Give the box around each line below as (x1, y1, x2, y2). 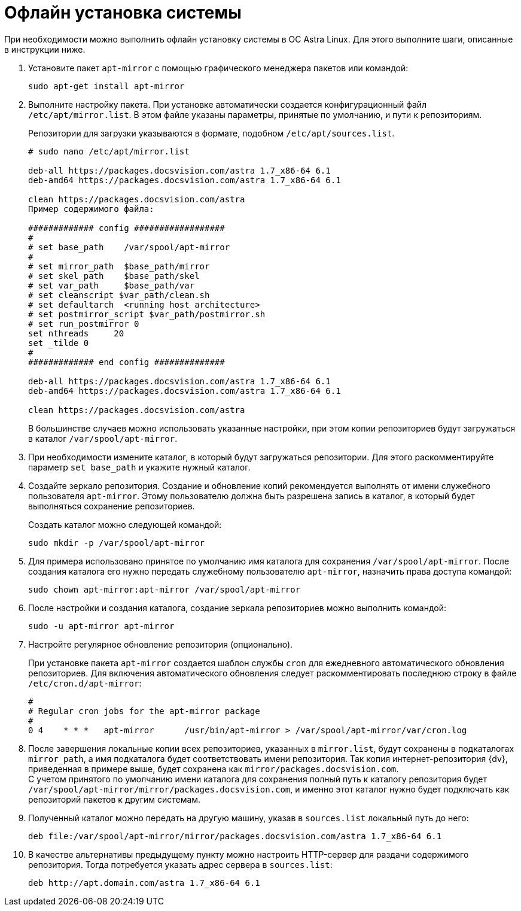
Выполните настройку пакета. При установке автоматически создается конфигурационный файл (28, 99, 427, 110)
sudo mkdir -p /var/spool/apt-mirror (28, 538, 205, 548)
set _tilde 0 (28, 338, 89, 348)
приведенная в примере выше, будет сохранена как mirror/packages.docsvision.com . (28, 763, 399, 774)
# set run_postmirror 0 (28, 318, 139, 329)
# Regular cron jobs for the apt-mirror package (28, 706, 260, 716)
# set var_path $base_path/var (28, 280, 195, 290)
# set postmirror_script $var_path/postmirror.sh (28, 309, 266, 319)
